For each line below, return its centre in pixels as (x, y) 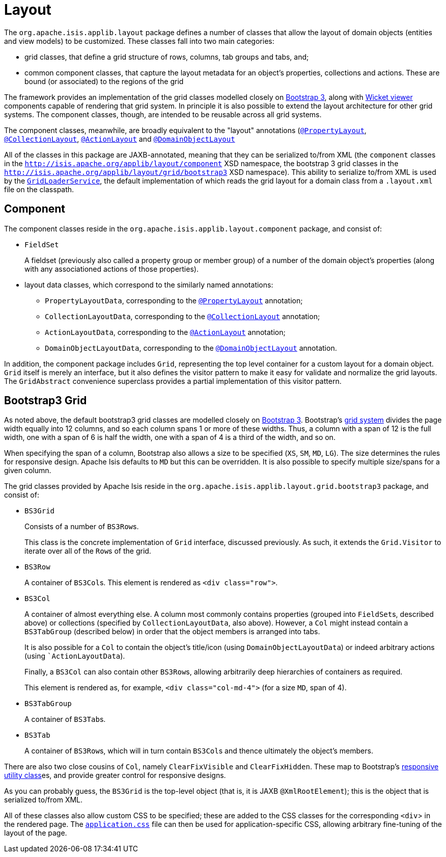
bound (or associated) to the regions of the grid (104, 81)
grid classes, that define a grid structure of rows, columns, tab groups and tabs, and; (167, 57)
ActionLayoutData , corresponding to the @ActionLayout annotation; (165, 332)
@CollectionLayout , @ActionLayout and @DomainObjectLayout (120, 139)
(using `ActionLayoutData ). (75, 656)
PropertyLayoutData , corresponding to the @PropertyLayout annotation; (174, 300)
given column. (28, 471)
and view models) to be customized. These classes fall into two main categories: (139, 41)
